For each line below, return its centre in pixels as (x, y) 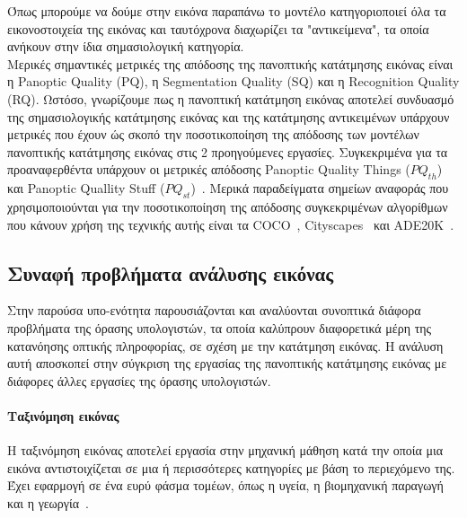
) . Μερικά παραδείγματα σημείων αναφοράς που (320, 188)
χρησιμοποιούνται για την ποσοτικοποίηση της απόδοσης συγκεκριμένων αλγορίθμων (228, 206)
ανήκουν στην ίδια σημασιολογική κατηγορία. (126, 46)
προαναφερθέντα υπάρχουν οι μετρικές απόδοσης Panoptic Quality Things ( (209, 169)
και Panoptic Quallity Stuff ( (86, 188)
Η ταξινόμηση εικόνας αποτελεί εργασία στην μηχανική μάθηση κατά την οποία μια (225, 450)
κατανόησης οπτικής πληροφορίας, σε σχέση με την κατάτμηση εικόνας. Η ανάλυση (225, 345)
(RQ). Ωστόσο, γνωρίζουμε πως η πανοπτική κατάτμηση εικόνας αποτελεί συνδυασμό (231, 98)
